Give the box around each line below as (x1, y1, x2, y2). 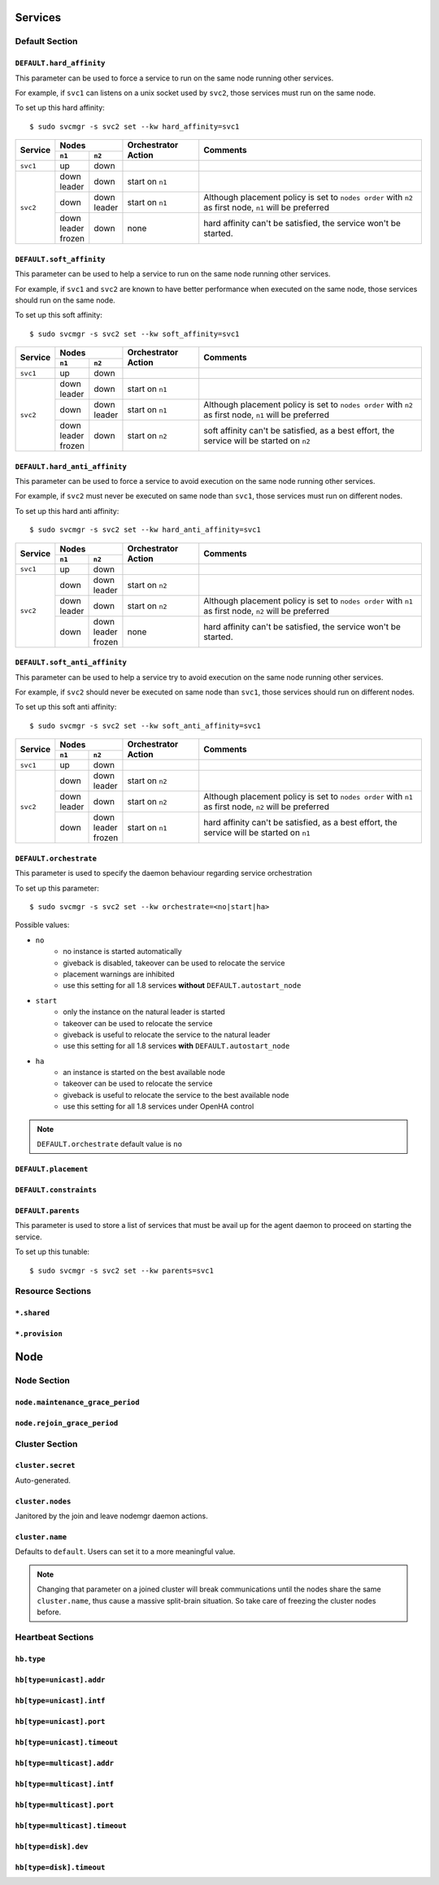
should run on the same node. (15, 295, 115, 305)
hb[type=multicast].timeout (15, 1821, 128, 1830)
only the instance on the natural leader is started (63, 1007, 225, 1017)
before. (37, 1607, 62, 1617)
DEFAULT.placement (15, 1165, 89, 1174)
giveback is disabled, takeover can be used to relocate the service (63, 958, 285, 968)
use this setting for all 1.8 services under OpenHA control (63, 1102, 254, 1112)
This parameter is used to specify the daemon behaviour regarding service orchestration (15, 868, 312, 878)
